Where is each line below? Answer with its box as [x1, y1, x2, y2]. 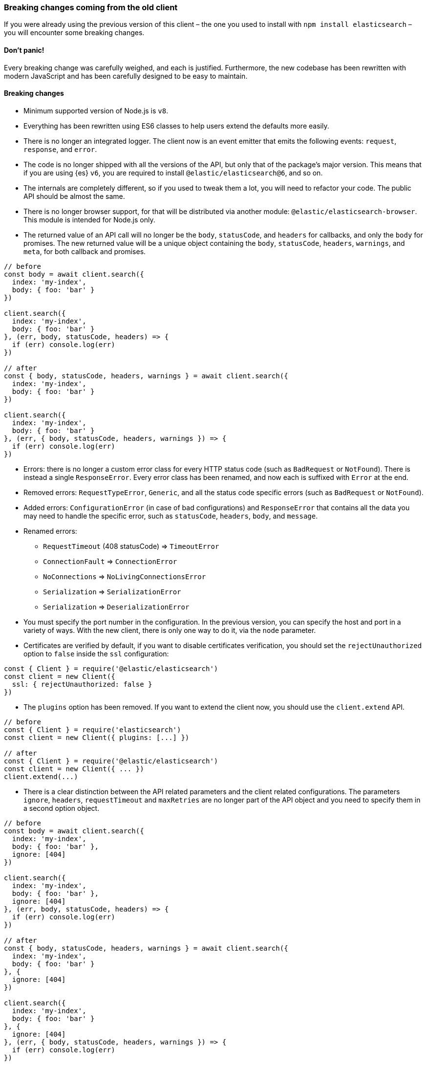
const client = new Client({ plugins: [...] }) [4, 733, 190, 741]
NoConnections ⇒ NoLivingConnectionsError [43, 572, 206, 581]
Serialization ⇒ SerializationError [43, 587, 181, 596]
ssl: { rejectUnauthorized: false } [12, 680, 152, 688]
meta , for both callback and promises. [23, 247, 146, 256]
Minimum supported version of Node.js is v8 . [23, 106, 169, 115]
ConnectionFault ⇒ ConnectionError [43, 557, 177, 565]
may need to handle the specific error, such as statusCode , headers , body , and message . [23, 511, 318, 520]
